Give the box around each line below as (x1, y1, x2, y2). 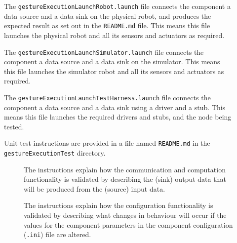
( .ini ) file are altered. (24, 229, 91, 240)
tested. (4, 121, 24, 131)
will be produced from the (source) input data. (24, 183, 165, 194)
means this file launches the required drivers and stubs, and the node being (4, 112, 232, 122)
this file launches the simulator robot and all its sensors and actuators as (4, 66, 224, 76)
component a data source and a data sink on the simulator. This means (4, 56, 220, 67)
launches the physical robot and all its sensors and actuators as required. (4, 30, 225, 40)
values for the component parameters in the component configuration (24, 219, 233, 230)
